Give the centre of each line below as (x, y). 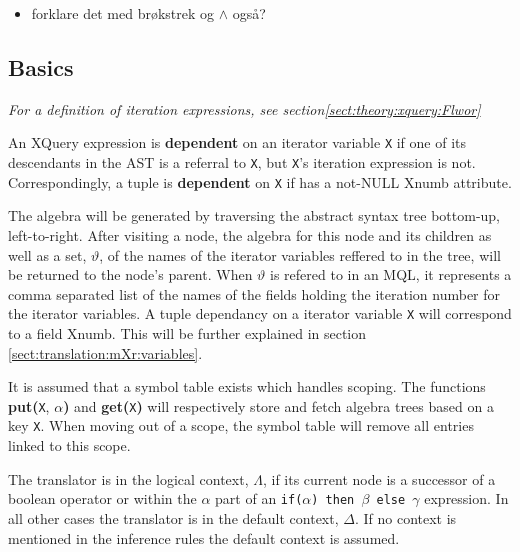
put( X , (29, 405)
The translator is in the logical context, (128, 478)
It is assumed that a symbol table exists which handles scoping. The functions (247, 386)
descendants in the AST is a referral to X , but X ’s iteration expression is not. (242, 162)
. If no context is (405, 517)
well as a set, (47, 254)
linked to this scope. (69, 445)
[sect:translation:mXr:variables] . (105, 352)
